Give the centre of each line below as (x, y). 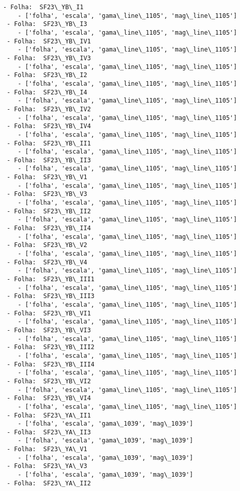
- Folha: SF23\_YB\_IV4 (49, 126)
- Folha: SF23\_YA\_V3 (47, 466)
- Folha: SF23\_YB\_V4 (47, 262)
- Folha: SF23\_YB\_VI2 (49, 381)
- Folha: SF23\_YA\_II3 (49, 432)
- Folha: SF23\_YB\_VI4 (49, 398)
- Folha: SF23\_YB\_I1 (43, 7)
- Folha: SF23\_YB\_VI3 (49, 330)
